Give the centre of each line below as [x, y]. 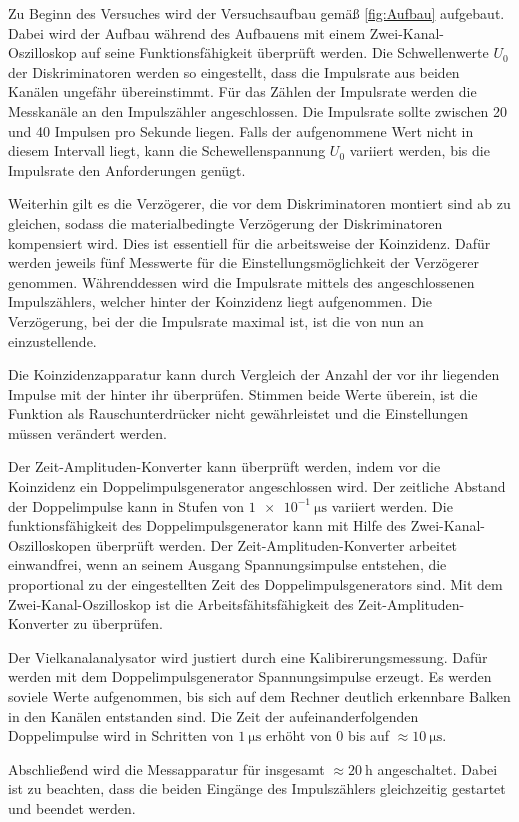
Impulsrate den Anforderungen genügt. [127, 169]
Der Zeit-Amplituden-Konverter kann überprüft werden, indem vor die [224, 466]
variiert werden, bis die [419, 150]
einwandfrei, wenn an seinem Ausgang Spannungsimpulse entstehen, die [227, 564]
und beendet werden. [72, 807]
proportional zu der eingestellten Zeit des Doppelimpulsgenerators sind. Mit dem [255, 584]
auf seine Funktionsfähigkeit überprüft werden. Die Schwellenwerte [285, 52]
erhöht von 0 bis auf [327, 735]
